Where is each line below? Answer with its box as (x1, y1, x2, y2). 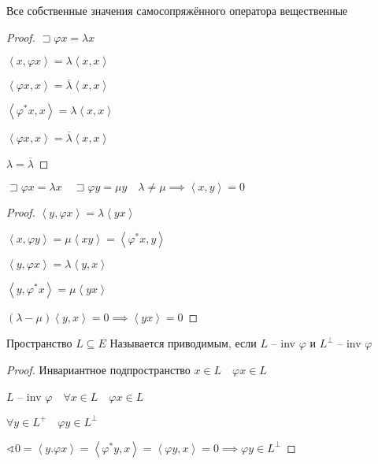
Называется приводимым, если (109, 335, 257, 351)
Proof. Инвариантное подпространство (6, 362, 191, 377)
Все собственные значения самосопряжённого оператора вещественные (6, 2, 348, 18)
